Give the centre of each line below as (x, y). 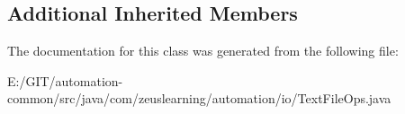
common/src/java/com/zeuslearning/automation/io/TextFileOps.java (199, 98)
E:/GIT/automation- (65, 80)
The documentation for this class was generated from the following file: (203, 51)
